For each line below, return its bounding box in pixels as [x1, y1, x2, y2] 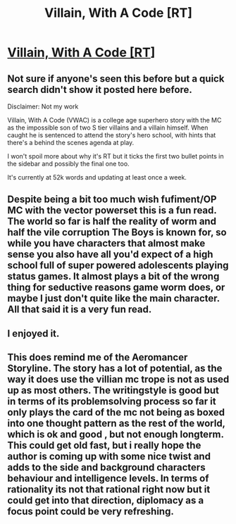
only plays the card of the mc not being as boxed [7, 406, 225, 418]
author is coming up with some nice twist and [7, 451, 211, 463]
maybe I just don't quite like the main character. [7, 292, 220, 304]
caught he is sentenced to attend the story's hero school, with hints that [7, 131, 216, 139]
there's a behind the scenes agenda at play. [7, 139, 135, 146]
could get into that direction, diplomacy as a [7, 494, 204, 506]
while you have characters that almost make [7, 237, 206, 249]
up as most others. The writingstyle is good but [7, 385, 220, 397]
